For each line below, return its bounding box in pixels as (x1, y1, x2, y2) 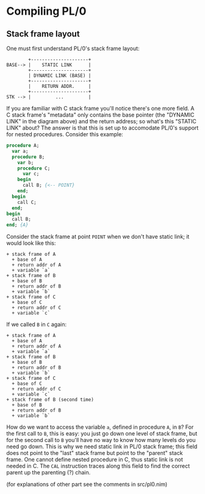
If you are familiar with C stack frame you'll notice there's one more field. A (6, 105, 195, 112)
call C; (17, 199, 37, 205)
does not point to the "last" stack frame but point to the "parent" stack (6, 449, 183, 457)
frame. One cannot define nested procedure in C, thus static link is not (6, 456, 183, 463)
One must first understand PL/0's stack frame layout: (6, 45, 140, 52)
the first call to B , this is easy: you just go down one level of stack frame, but (6, 430, 198, 437)
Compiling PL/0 (6, 4, 87, 18)
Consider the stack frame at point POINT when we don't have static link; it (6, 233, 190, 241)
